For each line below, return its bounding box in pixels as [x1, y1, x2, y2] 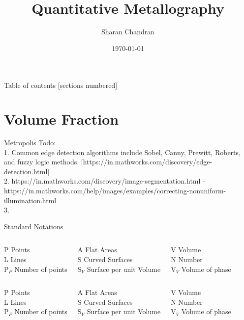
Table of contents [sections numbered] [4, 80, 118, 90]
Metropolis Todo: [4, 137, 56, 148]
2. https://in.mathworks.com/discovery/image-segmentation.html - [4, 176, 205, 186]
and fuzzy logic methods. [4, 157, 79, 167]
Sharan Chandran [101, 27, 155, 37]
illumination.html [4, 195, 57, 205]
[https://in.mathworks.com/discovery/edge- [81, 157, 213, 167]
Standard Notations [4, 221, 63, 231]
